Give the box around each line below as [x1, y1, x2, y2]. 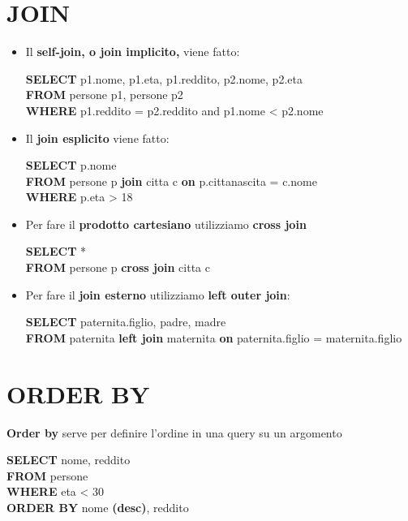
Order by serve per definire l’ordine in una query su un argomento [6, 424, 342, 441]
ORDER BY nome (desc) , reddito [6, 498, 189, 515]
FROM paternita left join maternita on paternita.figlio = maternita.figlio [25, 329, 402, 346]
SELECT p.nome [25, 157, 117, 174]
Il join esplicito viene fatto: [25, 129, 170, 146]
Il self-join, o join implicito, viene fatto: [25, 43, 240, 60]
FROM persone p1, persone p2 [25, 86, 183, 103]
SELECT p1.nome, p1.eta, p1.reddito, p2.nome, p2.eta [25, 70, 303, 87]
